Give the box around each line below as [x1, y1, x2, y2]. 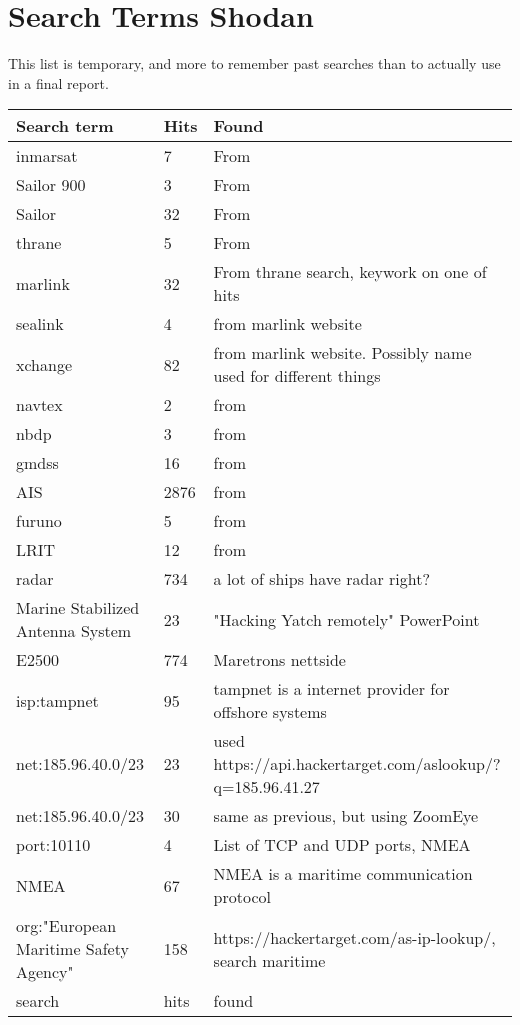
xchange [16, 352, 73, 376]
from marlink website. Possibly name [213, 341, 472, 365]
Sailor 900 [16, 173, 86, 197]
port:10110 [16, 833, 91, 857]
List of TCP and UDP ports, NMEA [213, 833, 471, 857]
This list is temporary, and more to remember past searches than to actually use [8, 53, 501, 74]
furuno [16, 509, 62, 533]
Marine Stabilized [16, 596, 140, 620]
